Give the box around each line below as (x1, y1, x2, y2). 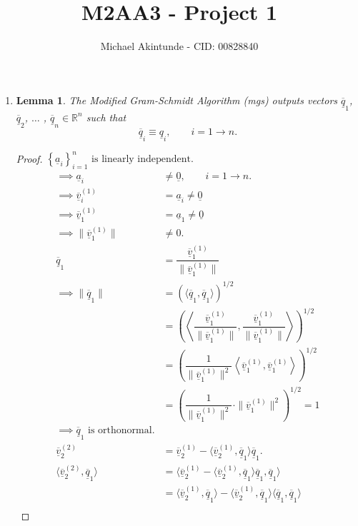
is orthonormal (88, 425, 152, 435)
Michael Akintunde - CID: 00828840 (100, 39, 259, 54)
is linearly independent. (91, 154, 194, 165)
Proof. (16, 151, 43, 166)
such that (86, 109, 126, 124)
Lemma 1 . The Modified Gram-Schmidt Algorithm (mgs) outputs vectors (16, 92, 338, 107)
